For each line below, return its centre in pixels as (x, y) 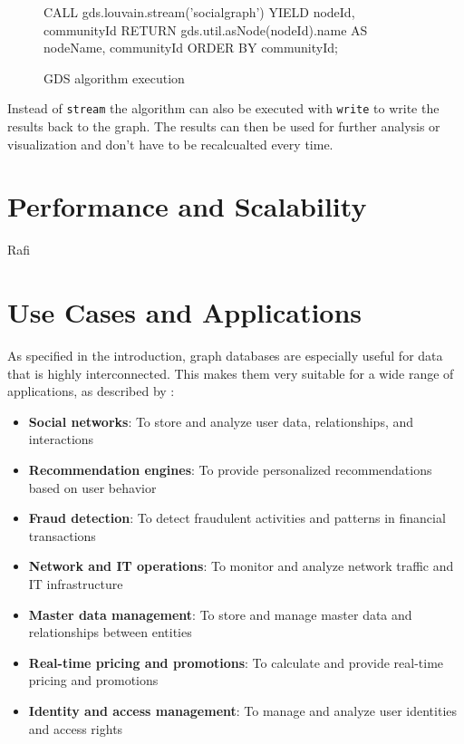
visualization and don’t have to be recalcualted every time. (170, 144)
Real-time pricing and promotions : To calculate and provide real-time (236, 662)
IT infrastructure (76, 584)
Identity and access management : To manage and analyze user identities (243, 710)
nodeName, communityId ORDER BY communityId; (191, 48)
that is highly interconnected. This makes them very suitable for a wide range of (231, 373)
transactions (62, 535)
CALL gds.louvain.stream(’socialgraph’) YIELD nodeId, (199, 12)
